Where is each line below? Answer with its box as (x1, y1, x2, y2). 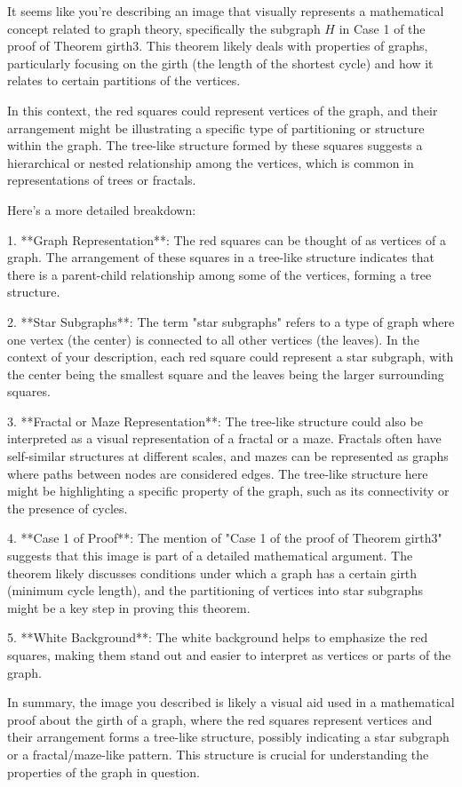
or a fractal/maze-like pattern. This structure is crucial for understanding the (7, 744, 429, 763)
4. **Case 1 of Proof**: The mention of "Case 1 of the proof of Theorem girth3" (7, 529, 442, 547)
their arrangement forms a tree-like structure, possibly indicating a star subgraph (7, 727, 450, 746)
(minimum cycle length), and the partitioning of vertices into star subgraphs (7, 581, 423, 600)
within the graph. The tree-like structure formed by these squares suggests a (7, 136, 423, 155)
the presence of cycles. (7, 498, 128, 517)
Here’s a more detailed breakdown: (7, 200, 196, 219)
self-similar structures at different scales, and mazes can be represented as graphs (7, 447, 449, 465)
